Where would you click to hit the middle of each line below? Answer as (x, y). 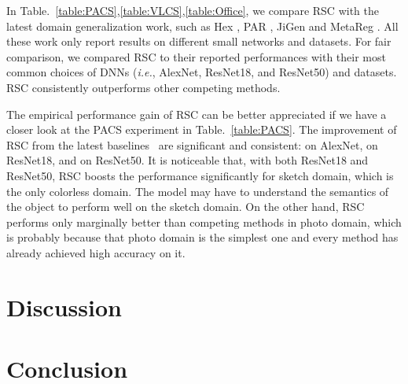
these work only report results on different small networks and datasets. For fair (199, 41)
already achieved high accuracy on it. (96, 252)
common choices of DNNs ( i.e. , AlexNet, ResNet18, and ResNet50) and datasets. (202, 72)
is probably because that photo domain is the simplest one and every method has (202, 237)
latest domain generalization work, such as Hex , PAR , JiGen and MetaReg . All (202, 26)
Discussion (64, 306)
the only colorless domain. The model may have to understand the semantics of (198, 191)
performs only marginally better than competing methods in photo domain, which (204, 222)
